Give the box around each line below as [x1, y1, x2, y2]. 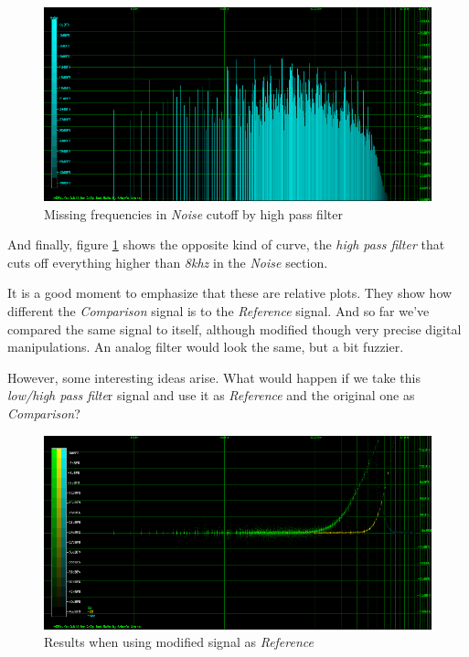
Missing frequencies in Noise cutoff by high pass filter [44, 204, 343, 223]
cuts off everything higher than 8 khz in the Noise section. [7, 252, 328, 271]
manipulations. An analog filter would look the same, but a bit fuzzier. [7, 337, 404, 356]
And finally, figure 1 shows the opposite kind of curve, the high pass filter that [7, 235, 445, 254]
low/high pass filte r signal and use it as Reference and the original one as [7, 386, 415, 405]
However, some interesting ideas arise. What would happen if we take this [7, 367, 421, 387]
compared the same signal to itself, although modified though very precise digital [7, 319, 462, 338]
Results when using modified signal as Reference [44, 632, 314, 652]
